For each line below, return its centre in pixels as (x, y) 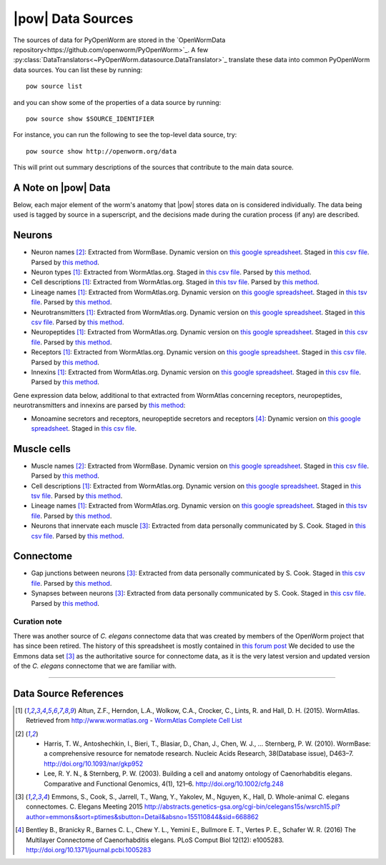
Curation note (38, 621)
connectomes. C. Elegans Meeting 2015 (84, 806)
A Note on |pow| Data (62, 187)
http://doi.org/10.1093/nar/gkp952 (94, 764)
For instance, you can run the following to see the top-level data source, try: (125, 135)
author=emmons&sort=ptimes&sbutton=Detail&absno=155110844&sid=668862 (142, 816)
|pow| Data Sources (73, 19)
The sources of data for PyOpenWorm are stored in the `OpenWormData (119, 40)
